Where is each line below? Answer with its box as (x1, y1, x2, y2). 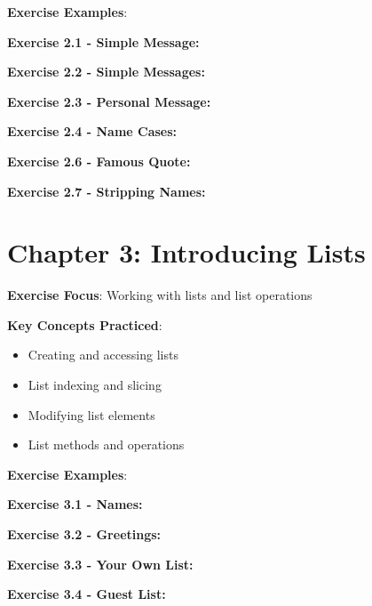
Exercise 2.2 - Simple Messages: (7, 62, 205, 81)
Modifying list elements (28, 405, 155, 424)
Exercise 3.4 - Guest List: (7, 585, 166, 603)
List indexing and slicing (28, 376, 162, 394)
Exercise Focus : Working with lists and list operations (7, 286, 313, 304)
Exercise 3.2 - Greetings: (7, 525, 162, 544)
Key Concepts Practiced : (7, 315, 162, 334)
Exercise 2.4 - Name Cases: (7, 122, 178, 141)
